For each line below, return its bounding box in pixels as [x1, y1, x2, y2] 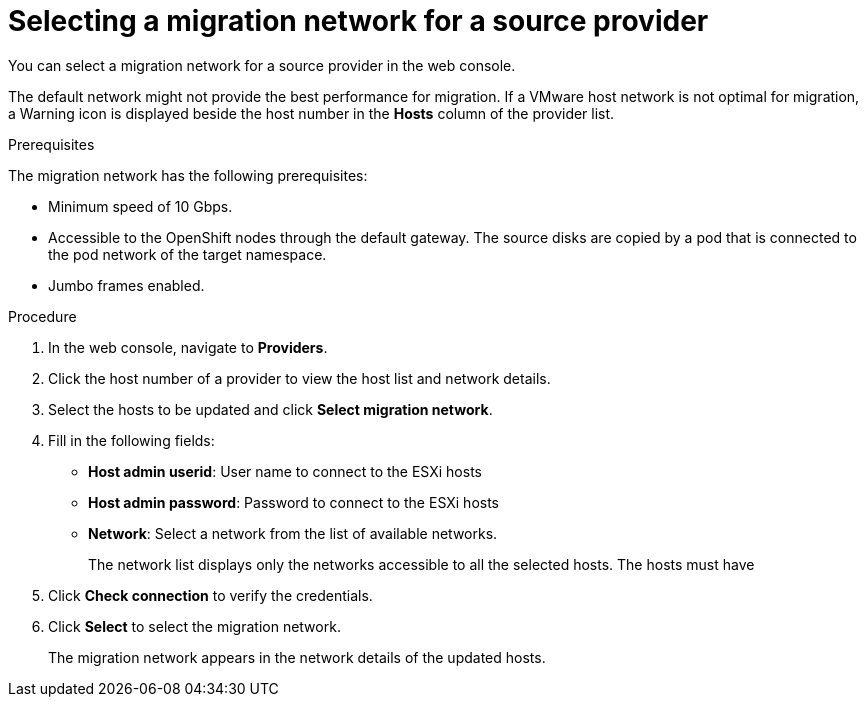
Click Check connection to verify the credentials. [48, 586, 373, 604]
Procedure [8, 307, 77, 325]
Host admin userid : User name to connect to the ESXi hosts [88, 462, 482, 480]
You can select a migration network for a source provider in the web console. [8, 56, 516, 74]
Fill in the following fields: [48, 431, 215, 449]
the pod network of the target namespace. [48, 245, 327, 263]
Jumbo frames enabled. [48, 276, 205, 294]
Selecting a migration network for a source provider [8, 4, 709, 38]
